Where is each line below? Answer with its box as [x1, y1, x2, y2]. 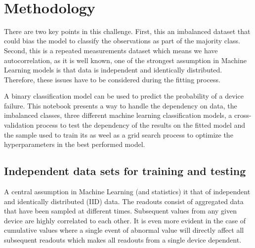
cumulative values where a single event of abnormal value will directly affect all [4, 225, 244, 235]
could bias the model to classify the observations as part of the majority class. [4, 35, 240, 46]
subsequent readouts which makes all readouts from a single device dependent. [4, 235, 242, 245]
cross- [234, 110, 252, 120]
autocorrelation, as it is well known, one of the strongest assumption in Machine [4, 55, 247, 65]
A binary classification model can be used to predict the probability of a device [4, 91, 244, 101]
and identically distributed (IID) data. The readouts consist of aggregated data [4, 196, 244, 206]
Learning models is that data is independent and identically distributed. [4, 65, 222, 75]
